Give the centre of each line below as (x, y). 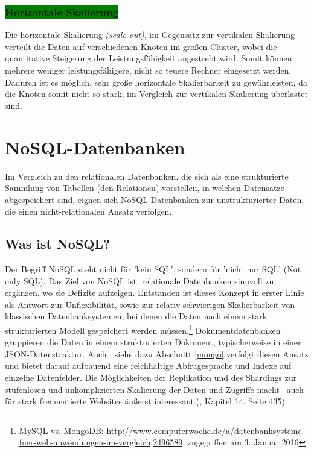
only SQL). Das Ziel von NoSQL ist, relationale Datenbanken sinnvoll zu (139, 281)
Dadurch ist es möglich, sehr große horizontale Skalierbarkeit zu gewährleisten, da (156, 82)
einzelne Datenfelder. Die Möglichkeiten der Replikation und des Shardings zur (151, 378)
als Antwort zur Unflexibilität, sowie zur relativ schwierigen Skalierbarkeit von (150, 304)
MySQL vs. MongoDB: (61, 430)
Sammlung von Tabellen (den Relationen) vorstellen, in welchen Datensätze (145, 188)
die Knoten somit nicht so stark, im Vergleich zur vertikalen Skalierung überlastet (156, 94)
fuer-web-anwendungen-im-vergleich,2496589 (101, 442)
